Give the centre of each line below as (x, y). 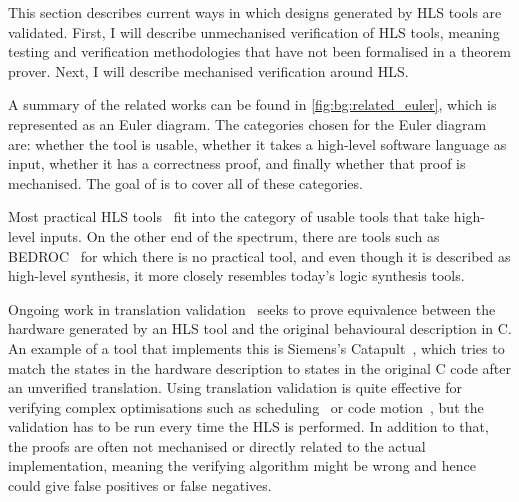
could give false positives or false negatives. (140, 485)
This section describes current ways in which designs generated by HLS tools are (255, 12)
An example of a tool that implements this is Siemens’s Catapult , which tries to (256, 347)
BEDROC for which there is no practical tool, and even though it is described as (259, 255)
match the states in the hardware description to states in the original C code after (259, 367)
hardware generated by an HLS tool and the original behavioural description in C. (260, 328)
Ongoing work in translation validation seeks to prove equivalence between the (252, 308)
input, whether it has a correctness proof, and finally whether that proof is (237, 163)
